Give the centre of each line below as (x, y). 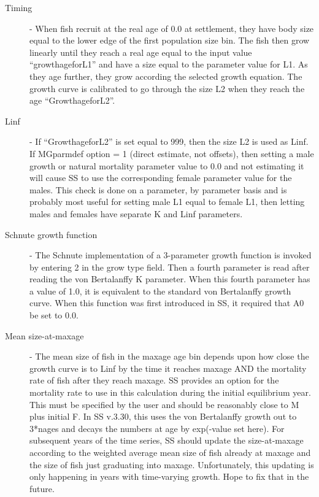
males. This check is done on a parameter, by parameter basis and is (158, 189)
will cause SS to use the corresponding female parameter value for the (161, 178)
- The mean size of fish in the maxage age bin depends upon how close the (169, 356)
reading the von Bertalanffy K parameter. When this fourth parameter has (170, 279)
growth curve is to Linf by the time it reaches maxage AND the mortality (168, 368)
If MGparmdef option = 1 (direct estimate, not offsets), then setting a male (172, 153)
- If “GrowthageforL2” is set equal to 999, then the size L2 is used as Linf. (169, 141)
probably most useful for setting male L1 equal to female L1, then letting (167, 202)
